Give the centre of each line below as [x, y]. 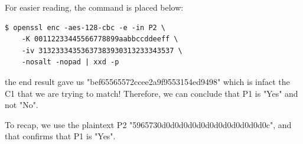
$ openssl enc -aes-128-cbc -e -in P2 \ [85, 27]
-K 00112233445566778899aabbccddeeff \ [100, 39]
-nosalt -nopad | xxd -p [70, 62]
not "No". [22, 105]
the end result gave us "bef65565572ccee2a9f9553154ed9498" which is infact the [147, 81]
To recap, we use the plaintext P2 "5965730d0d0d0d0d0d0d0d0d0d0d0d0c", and [148, 124]
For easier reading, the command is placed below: [94, 7]
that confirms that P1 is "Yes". [60, 136]
